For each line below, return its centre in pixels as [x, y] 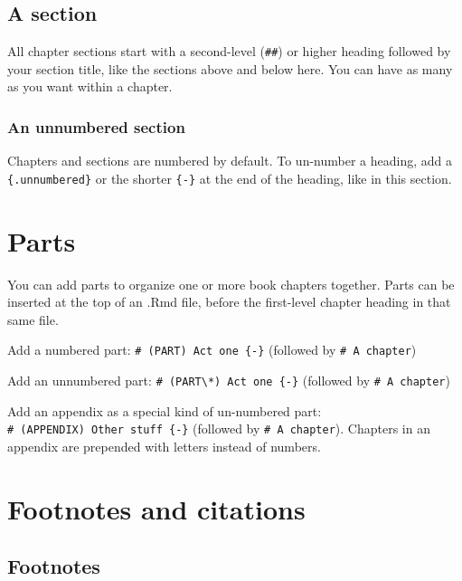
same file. [33, 319]
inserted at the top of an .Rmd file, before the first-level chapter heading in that [229, 302]
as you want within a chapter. [90, 86]
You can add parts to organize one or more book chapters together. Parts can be [231, 284]
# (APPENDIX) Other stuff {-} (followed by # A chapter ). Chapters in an [219, 429]
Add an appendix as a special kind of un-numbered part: [165, 410]
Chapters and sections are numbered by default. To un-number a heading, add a [230, 161]
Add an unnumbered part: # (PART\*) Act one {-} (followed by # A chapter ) [229, 381]
